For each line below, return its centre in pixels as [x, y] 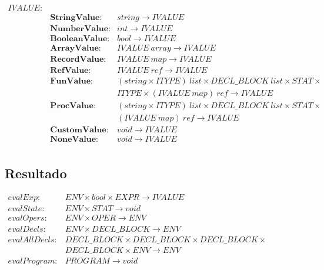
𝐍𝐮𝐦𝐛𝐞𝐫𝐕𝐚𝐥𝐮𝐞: [80, 29]
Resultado [36, 173]
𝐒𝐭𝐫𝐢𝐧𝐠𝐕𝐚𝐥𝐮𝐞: [76, 18]
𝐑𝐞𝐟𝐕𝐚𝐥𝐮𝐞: [71, 71]
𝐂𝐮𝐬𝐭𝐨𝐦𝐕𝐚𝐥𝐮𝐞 [78, 130]
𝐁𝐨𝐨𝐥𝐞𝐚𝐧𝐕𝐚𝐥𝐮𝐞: [80, 39]
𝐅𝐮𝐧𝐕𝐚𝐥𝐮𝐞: [72, 81]
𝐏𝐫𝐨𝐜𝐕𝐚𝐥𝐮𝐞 [72, 106]
